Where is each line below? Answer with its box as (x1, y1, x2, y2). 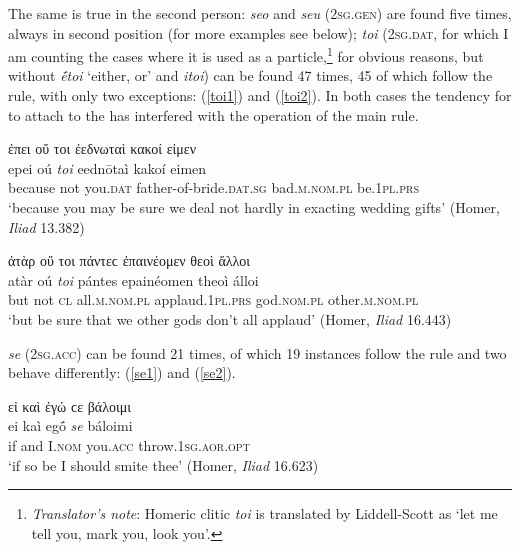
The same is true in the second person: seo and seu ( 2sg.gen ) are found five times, (8, 3, 512, 23)
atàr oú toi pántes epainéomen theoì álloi (8, 269, 259, 290)
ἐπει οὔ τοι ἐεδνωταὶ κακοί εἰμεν (8, 138, 197, 159)
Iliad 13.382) (8, 216, 85, 237)
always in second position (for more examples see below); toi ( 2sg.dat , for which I (8, 22, 509, 43)
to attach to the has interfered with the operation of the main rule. (8, 104, 419, 125)
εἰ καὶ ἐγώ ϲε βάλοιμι (8, 395, 131, 416)
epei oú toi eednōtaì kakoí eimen (8, 157, 207, 178)
